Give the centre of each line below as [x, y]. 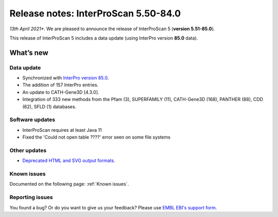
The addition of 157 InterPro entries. [60, 85]
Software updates [32, 120]
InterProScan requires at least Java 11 [62, 130]
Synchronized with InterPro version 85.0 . [66, 78]
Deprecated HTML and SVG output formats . [69, 161]
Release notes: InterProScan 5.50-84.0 [95, 13]
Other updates [28, 150]
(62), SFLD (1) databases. [49, 106]
